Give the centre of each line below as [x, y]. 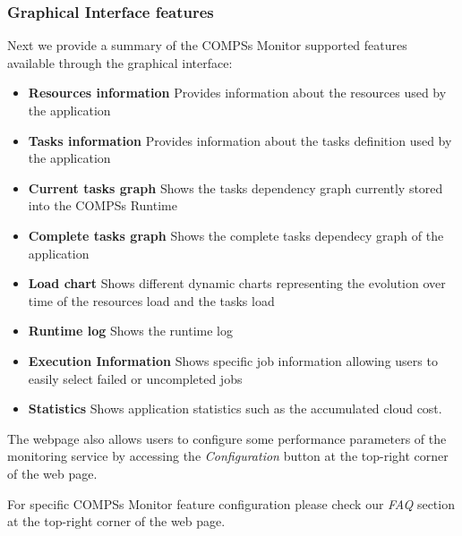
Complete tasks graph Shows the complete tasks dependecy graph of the [236, 235]
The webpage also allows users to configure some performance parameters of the [227, 438]
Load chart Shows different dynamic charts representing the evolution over [237, 283]
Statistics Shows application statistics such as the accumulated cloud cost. [235, 408]
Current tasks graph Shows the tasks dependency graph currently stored [235, 187]
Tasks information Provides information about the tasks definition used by [240, 140]
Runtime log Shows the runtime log [130, 331]
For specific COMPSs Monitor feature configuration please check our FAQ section [231, 503]
